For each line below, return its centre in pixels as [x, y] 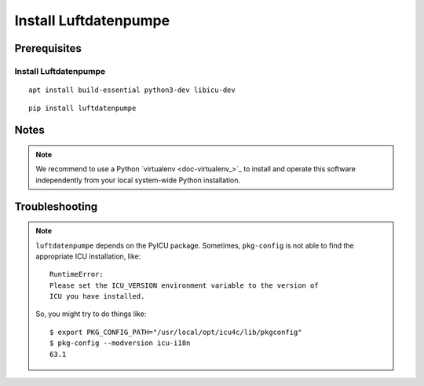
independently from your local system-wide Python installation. [138, 180]
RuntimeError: [77, 274]
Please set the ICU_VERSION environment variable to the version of [184, 285]
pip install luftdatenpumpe [82, 108]
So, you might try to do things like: [91, 314]
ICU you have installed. [97, 296]
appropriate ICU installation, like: [88, 256]
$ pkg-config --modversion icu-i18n [120, 343]
